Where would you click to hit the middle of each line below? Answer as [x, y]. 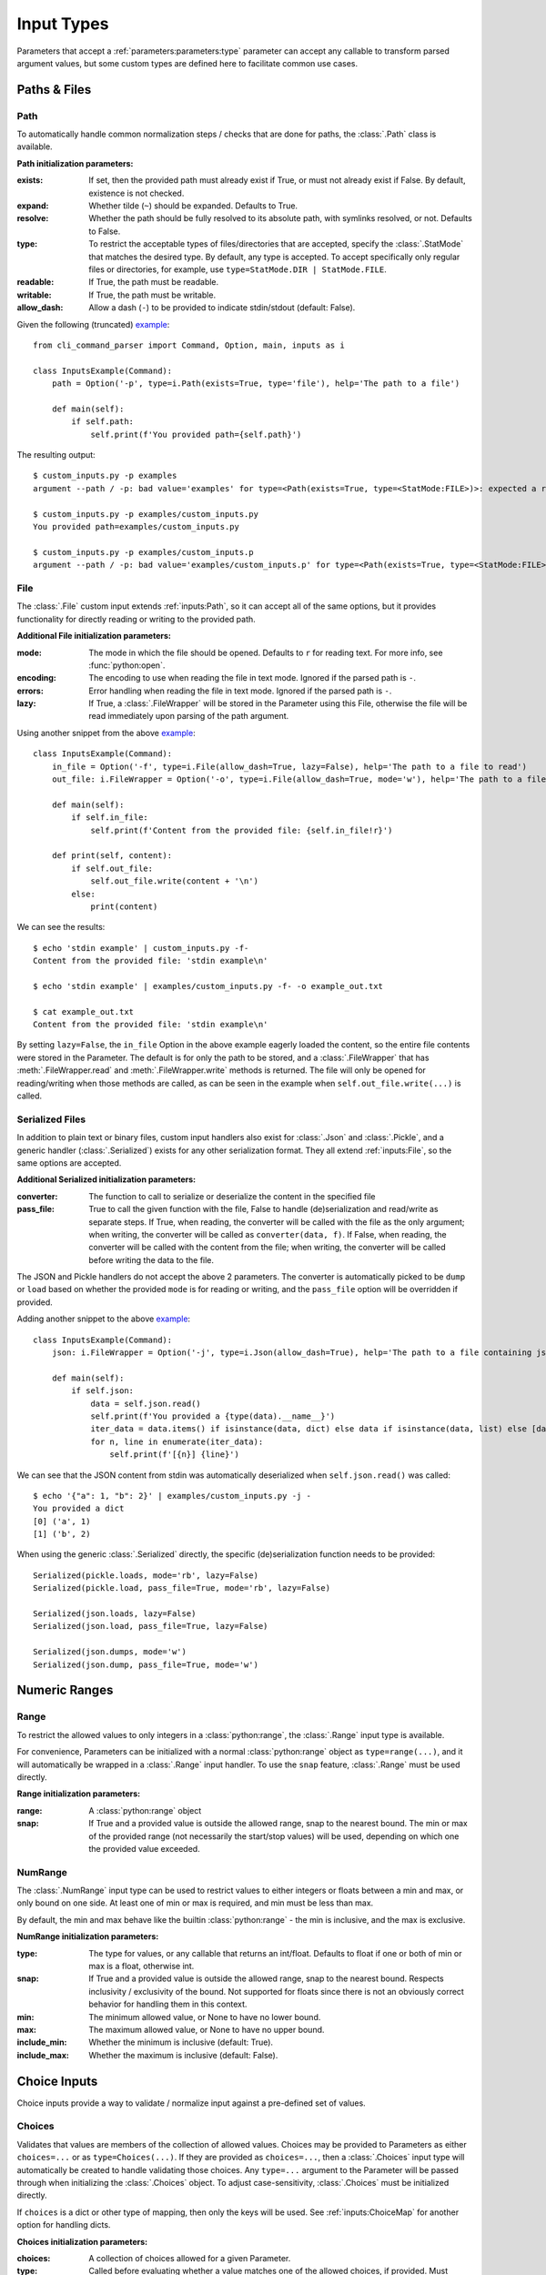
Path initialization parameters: [75, 163]
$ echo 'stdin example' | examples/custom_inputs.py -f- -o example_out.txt [208, 986]
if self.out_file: [112, 868]
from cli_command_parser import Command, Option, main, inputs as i [189, 345]
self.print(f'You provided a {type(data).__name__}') [213, 1416]
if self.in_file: [110, 818]
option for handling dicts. [64, 2225]
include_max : [43, 2055]
